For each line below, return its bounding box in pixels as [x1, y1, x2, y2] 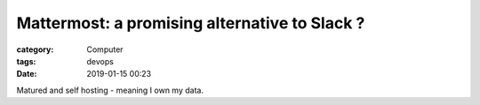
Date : [16, 69, 37, 79]
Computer [86, 44, 124, 55]
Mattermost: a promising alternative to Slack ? [16, 13, 365, 33]
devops [86, 56, 115, 66]
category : [16, 44, 54, 55]
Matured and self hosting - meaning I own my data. [16, 85, 204, 95]
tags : [16, 56, 36, 66]
